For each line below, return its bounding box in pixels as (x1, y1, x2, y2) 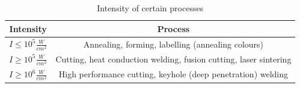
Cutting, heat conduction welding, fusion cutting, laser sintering (55, 53, 292, 65)
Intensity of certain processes (97, 2, 204, 14)
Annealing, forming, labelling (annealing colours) (83, 37, 264, 50)
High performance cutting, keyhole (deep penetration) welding (58, 68, 289, 80)
